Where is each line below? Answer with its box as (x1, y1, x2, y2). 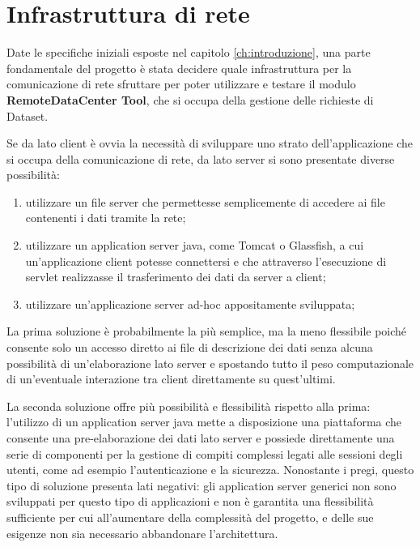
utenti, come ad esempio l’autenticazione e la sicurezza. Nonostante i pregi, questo (6, 461, 414, 478)
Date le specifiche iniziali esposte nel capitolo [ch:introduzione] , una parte (6, 44, 371, 61)
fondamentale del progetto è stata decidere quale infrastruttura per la (6, 59, 352, 76)
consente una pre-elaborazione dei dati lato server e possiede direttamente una (6, 429, 395, 446)
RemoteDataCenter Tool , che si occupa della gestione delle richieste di (6, 91, 374, 108)
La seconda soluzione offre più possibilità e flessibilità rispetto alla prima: (6, 397, 371, 414)
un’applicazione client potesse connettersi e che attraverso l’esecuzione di (25, 252, 387, 269)
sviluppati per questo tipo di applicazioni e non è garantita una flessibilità (6, 493, 374, 510)
